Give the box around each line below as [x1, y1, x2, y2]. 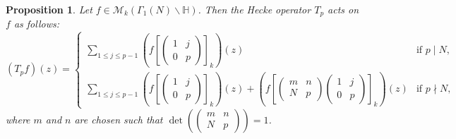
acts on [328, 2, 359, 16]
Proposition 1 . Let [6, 2, 92, 16]
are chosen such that [74, 111, 163, 126]
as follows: [13, 16, 59, 31]
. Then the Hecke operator [198, 2, 311, 16]
